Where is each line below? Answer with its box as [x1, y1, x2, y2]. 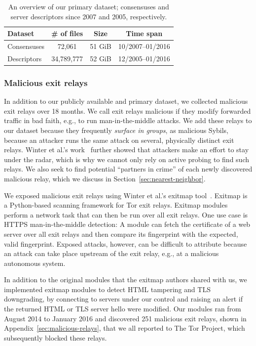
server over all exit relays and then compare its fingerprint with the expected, [4, 228, 238, 239]
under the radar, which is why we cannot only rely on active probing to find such [4, 154, 249, 164]
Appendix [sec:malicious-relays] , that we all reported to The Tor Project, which [4, 323, 245, 333]
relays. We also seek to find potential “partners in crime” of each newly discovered [4, 164, 253, 174]
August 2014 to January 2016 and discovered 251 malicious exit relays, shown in [4, 313, 247, 323]
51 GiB [90, 41, 111, 51]
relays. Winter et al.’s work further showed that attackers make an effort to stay [4, 144, 249, 155]
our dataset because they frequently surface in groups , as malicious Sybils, [4, 125, 229, 135]
